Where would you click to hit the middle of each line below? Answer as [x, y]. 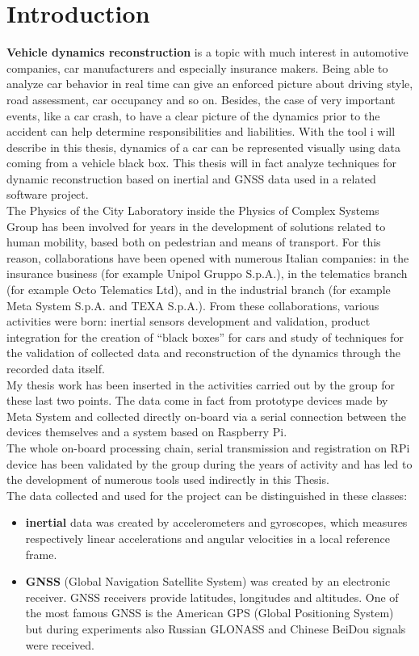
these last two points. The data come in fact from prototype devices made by [197, 400]
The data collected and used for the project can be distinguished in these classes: [207, 495]
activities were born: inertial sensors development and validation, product [189, 321]
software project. [48, 194]
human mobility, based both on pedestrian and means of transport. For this [194, 242]
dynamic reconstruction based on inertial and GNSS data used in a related [191, 178]
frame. [41, 554]
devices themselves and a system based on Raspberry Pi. [147, 432]
